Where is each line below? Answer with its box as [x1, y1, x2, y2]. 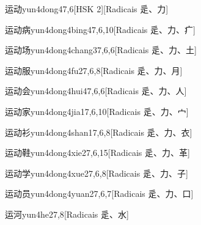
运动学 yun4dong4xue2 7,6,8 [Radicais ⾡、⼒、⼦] [5, 166, 188, 179]
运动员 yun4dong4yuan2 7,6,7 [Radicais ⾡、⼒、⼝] [5, 187, 194, 200]
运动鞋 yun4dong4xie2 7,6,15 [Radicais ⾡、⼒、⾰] [5, 146, 190, 159]
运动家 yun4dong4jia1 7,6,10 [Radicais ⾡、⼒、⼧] [5, 105, 189, 117]
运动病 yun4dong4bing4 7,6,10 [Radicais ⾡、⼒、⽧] [5, 23, 196, 35]
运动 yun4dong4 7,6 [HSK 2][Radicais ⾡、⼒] [5, 2, 169, 15]
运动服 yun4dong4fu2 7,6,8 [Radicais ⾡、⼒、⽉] [5, 64, 183, 76]
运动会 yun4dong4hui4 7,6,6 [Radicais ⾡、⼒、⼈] [5, 84, 187, 97]
